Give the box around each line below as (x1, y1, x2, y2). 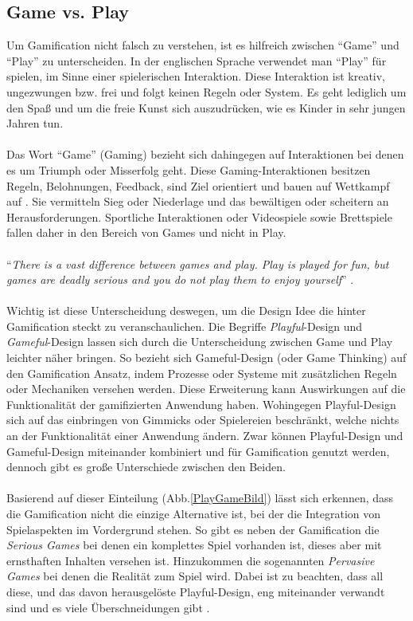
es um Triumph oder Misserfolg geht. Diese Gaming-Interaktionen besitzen (6, 161, 371, 178)
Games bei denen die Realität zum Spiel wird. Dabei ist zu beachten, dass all (6, 568, 384, 584)
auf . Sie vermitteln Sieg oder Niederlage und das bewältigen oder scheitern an (6, 193, 389, 210)
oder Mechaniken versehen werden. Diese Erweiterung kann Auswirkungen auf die (6, 380, 406, 397)
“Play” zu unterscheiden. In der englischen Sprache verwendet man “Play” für (6, 52, 387, 69)
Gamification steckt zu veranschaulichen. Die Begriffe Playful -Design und (6, 317, 363, 334)
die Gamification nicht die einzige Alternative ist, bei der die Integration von (6, 505, 381, 522)
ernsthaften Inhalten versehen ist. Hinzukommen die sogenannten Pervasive (6, 552, 375, 568)
